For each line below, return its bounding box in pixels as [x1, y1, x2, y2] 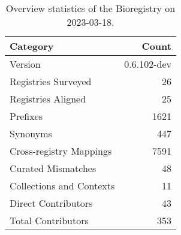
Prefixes [10, 109, 43, 123]
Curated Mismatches [10, 161, 96, 175]
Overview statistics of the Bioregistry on [5, 1, 176, 15]
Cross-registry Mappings [10, 144, 112, 158]
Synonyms [10, 126, 52, 140]
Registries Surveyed [10, 74, 92, 88]
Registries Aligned [10, 92, 86, 106]
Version [10, 57, 41, 71]
